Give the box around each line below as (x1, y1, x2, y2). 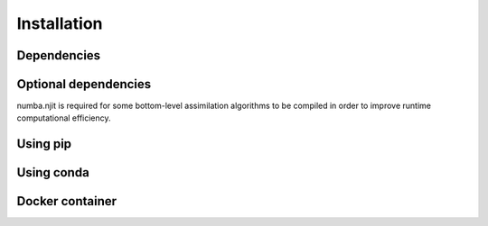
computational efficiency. (16, 113, 112, 123)
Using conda (16, 165, 89, 180)
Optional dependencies (16, 77, 152, 92)
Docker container (16, 194, 117, 209)
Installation (16, 14, 103, 33)
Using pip (16, 136, 72, 152)
